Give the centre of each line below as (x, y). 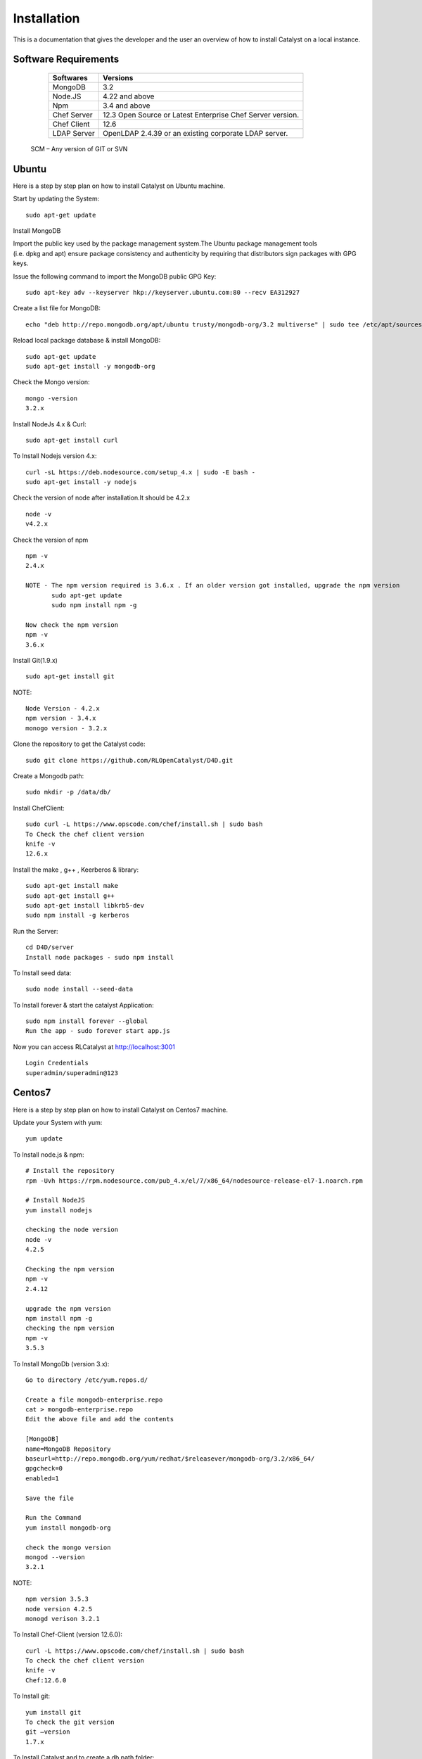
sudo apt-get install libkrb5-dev (85, 905)
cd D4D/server (50, 947)
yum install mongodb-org (68, 1528)
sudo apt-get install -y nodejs (81, 482)
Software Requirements (66, 59)
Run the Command (53, 1518)
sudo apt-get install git (70, 677)
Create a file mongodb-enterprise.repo (94, 1399)
